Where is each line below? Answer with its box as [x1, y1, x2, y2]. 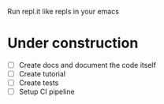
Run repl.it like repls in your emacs [7, 7, 120, 16]
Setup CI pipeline [18, 87, 76, 97]
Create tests [18, 78, 59, 87]
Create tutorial [18, 69, 66, 78]
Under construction [7, 35, 139, 52]
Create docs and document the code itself [18, 60, 157, 69]
